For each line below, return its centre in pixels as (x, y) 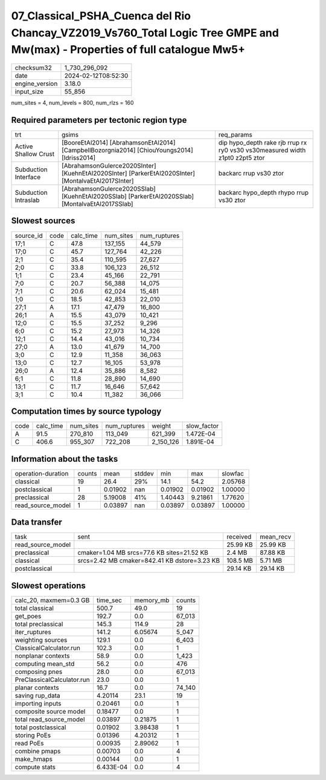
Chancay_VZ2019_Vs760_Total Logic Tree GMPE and (145, 33)
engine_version (36, 84)
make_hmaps (34, 759)
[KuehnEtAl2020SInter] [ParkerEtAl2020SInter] (128, 174)
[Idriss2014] (78, 158)
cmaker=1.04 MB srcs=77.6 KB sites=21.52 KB (143, 552)
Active (24, 146)
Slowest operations (48, 585)
